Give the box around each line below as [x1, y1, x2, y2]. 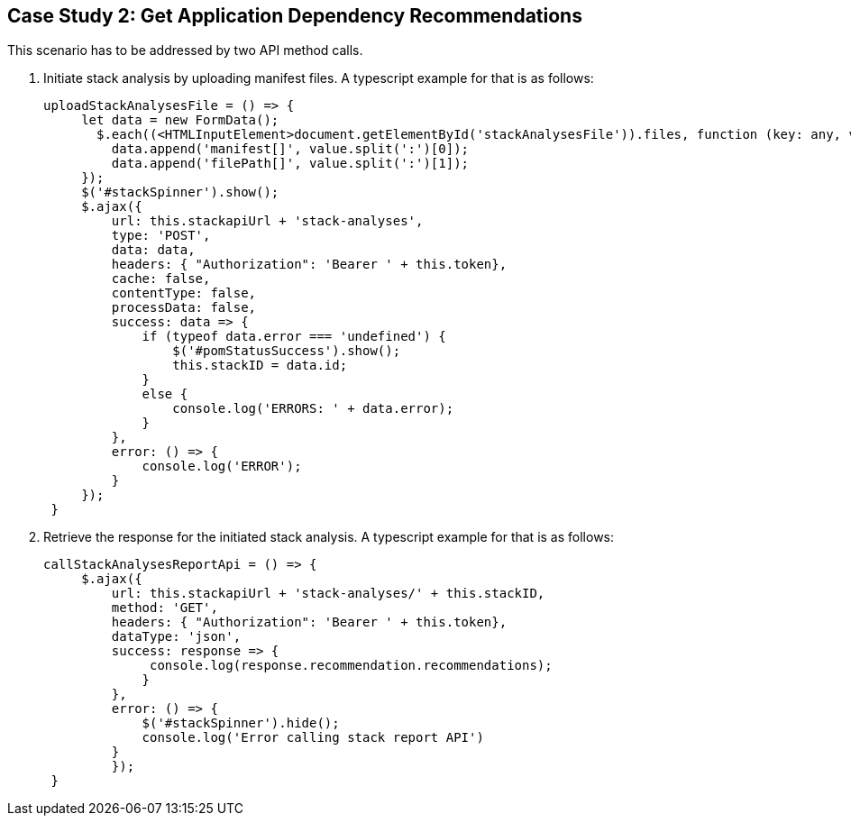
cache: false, [111, 271, 211, 287]
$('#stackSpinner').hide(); [142, 716, 340, 731]
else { [142, 387, 188, 402]
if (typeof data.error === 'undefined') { [142, 329, 446, 344]
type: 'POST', [111, 228, 211, 243]
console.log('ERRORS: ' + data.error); [172, 401, 454, 416]
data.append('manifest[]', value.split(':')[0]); [111, 142, 470, 157]
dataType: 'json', [111, 629, 242, 645]
